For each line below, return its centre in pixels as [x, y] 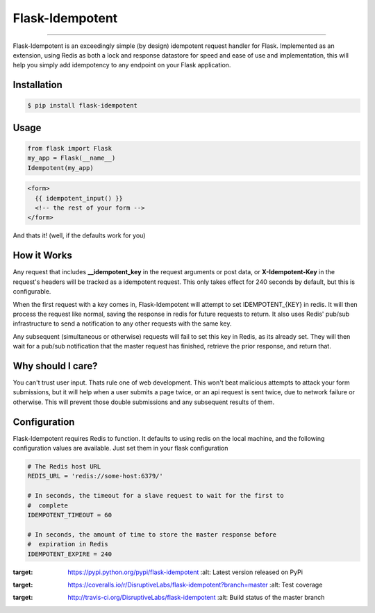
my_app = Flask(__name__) [72, 158]
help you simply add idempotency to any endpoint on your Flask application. [122, 65]
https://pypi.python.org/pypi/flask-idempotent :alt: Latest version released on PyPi [185, 572]
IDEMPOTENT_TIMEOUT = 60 [70, 515]
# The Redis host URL [64, 467]
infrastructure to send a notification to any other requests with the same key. [122, 324]
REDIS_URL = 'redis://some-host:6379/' [95, 476]
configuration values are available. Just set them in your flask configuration [120, 448]
